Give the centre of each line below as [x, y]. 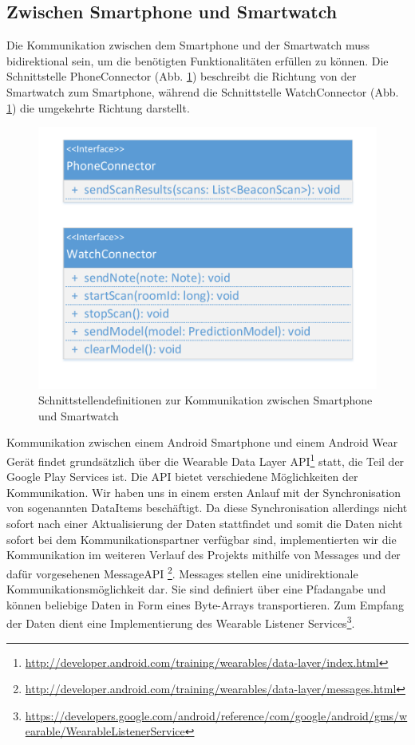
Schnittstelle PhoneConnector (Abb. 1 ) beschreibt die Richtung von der [182, 76]
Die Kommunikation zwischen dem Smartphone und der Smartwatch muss [188, 45]
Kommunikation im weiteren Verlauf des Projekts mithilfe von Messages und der [204, 555]
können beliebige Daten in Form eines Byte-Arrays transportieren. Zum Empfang [205, 604]
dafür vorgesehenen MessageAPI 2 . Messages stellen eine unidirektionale [182, 572]
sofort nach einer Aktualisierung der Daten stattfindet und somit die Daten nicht [205, 524]
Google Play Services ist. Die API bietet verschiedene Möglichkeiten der [182, 477]
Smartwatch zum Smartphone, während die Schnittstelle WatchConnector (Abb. [203, 91]
